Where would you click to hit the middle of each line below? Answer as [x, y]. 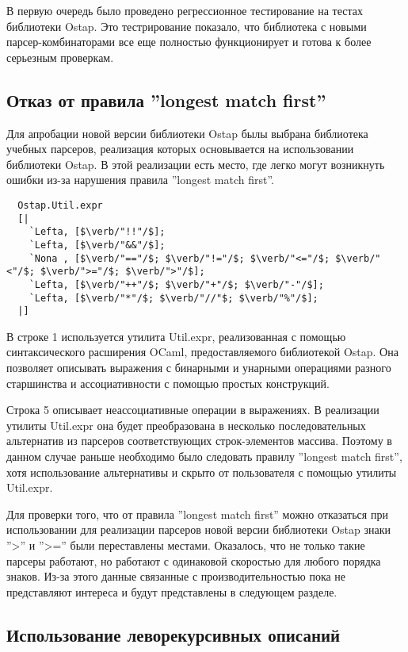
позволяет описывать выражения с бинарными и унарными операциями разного [199, 368]
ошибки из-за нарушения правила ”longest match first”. [141, 180]
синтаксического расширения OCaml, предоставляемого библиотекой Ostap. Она [202, 352]
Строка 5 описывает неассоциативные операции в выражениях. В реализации [193, 410]
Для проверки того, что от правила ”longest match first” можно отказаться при [197, 514]
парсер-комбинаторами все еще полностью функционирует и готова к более [189, 42]
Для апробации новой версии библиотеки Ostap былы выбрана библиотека [187, 133]
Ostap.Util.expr [60, 205]
